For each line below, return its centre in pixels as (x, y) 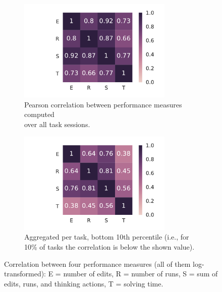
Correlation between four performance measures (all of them (97, 264)
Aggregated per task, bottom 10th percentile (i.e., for (107, 237)
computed (39, 114)
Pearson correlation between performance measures (103, 104)
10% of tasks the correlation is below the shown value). (109, 246)
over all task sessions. (57, 124)
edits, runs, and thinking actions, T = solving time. (84, 283)
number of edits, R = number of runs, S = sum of (141, 274)
